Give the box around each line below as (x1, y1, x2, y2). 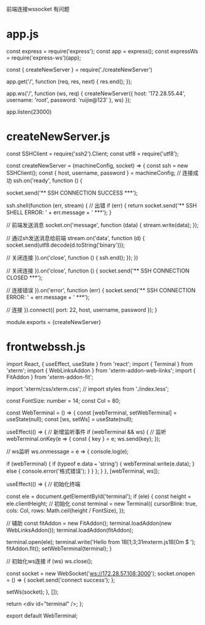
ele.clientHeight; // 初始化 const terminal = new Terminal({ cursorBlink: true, (6, 500, 198, 507)
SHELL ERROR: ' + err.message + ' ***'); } (6, 208, 112, 216)
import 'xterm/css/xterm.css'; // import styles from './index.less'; (6, 385, 170, 392)
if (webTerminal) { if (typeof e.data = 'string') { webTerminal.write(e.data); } (6, 460, 195, 467)
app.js (6, 27, 39, 41)
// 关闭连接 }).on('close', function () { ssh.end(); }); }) (6, 254, 139, 261)
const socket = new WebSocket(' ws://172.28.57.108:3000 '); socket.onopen (6, 570, 195, 577)
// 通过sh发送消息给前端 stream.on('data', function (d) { (6, 234, 145, 241)
